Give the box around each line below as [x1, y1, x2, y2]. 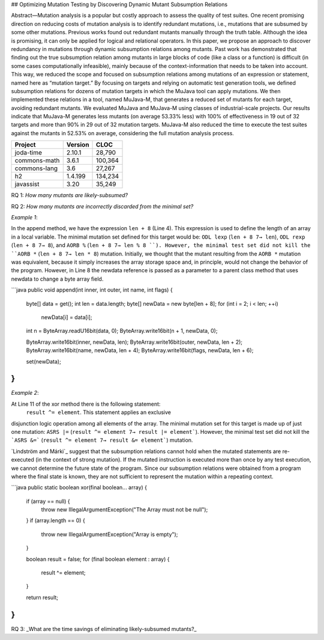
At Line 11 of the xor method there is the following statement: [11, 400, 161, 407]
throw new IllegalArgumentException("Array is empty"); [41, 531, 178, 538]
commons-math [14, 156, 60, 165]
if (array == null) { [26, 498, 70, 505]
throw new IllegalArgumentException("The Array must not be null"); [41, 506, 208, 513]
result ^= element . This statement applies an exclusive [26, 409, 171, 416]
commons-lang [14, 164, 58, 172]
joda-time [14, 148, 42, 157]
